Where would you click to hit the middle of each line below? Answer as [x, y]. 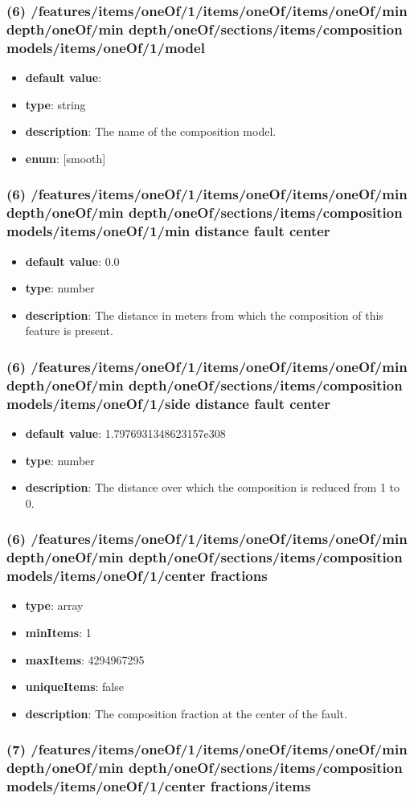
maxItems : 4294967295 [85, 659]
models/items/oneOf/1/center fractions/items [159, 786]
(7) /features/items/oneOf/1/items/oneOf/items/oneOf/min [207, 749]
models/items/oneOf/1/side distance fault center [168, 403]
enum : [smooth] [66, 158]
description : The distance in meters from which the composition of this [204, 315]
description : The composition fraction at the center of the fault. [186, 713]
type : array [54, 605]
